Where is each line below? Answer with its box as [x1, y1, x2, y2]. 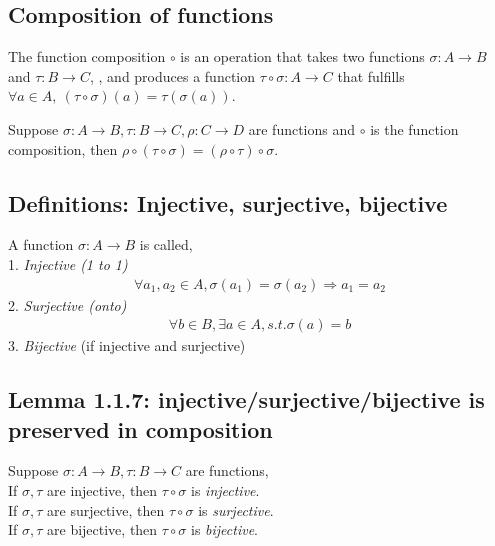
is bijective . [191, 519, 259, 540]
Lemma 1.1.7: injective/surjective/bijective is [8, 384, 485, 415]
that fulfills [337, 65, 405, 86]
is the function [370, 118, 459, 139]
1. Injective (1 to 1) [8, 253, 128, 274]
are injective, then [47, 480, 158, 500]
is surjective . [198, 499, 274, 520]
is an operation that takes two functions [180, 46, 425, 67]
